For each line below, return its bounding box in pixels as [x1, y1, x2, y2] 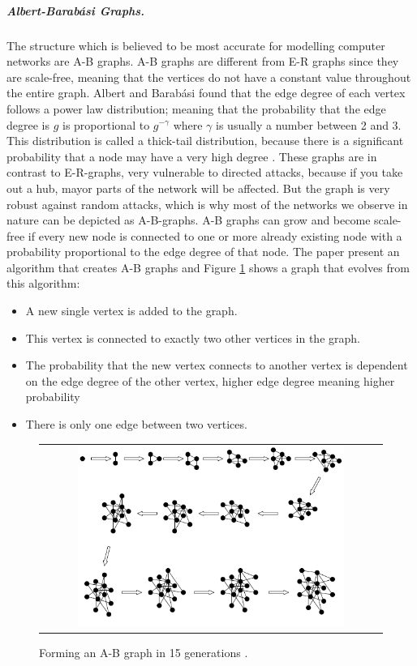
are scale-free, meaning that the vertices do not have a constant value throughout [6, 68, 411, 85]
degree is [6, 116, 49, 133]
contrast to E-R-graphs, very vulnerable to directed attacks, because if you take [6, 164, 403, 181]
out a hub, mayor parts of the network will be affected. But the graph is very [6, 179, 390, 196]
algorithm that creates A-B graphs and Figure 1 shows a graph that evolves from [6, 258, 410, 275]
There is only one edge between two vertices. [25, 416, 247, 433]
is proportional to [62, 116, 150, 133]
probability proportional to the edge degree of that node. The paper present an [6, 243, 400, 260]
